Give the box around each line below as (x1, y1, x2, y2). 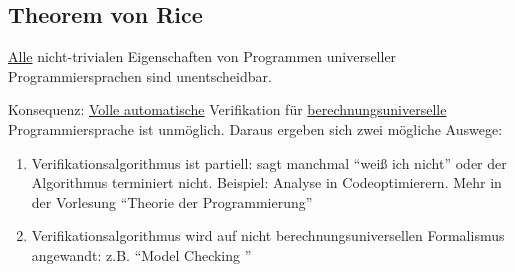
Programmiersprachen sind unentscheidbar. (8, 65, 272, 86)
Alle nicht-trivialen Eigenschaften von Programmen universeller (8, 46, 397, 67)
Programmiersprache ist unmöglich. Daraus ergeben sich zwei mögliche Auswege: (8, 118, 503, 139)
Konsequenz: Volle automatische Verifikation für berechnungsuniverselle (8, 99, 447, 120)
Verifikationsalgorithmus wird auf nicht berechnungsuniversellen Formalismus (31, 225, 505, 246)
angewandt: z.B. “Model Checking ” (31, 244, 252, 265)
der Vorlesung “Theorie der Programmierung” (31, 191, 313, 212)
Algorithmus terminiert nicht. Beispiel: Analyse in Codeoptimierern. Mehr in (31, 172, 502, 193)
